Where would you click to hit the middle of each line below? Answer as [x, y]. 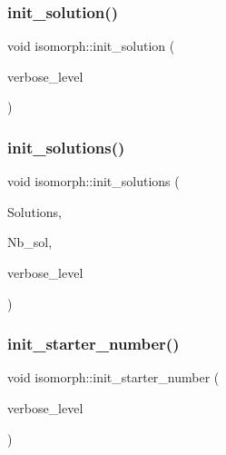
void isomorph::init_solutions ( [93, 181]
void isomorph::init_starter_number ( [113, 377]
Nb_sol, [30, 242]
